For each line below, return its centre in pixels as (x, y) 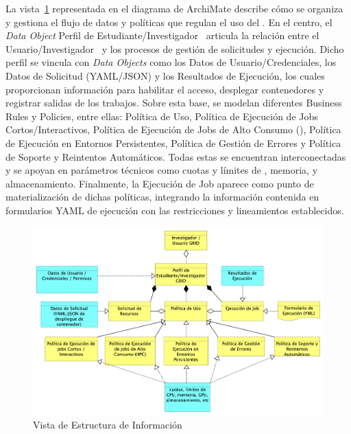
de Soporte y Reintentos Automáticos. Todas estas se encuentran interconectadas (176, 156)
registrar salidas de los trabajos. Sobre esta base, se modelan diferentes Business (174, 103)
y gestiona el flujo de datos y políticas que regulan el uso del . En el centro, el (169, 22)
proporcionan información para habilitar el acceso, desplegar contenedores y (165, 89)
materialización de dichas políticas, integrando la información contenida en (162, 197)
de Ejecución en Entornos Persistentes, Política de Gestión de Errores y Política (173, 142)
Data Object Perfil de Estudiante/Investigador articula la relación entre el (162, 35)
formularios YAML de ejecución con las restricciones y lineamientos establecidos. (175, 210)
